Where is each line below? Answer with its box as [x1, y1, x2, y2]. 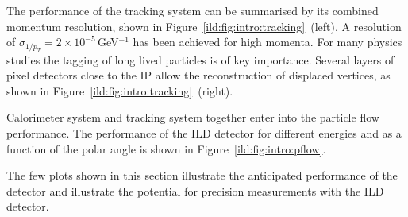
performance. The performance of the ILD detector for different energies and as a [6, 124, 402, 141]
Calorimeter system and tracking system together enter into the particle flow [6, 109, 379, 126]
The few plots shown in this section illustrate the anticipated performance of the [6, 167, 398, 184]
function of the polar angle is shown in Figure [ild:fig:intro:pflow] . [6, 140, 326, 157]
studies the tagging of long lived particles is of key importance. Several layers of [6, 51, 395, 68]
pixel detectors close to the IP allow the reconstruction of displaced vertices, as [6, 67, 391, 83]
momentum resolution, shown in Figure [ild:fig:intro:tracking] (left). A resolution [6, 17, 402, 34]
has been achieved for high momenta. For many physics [133, 33, 402, 50]
